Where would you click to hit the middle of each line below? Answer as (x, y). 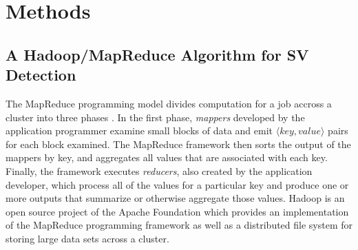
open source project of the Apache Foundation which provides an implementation (177, 211)
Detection (41, 75)
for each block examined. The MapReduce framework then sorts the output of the (178, 144)
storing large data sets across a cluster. (87, 238)
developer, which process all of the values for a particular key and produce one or (177, 184)
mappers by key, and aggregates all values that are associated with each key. (167, 157)
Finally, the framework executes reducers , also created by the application (159, 170)
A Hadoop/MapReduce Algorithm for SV (157, 54)
